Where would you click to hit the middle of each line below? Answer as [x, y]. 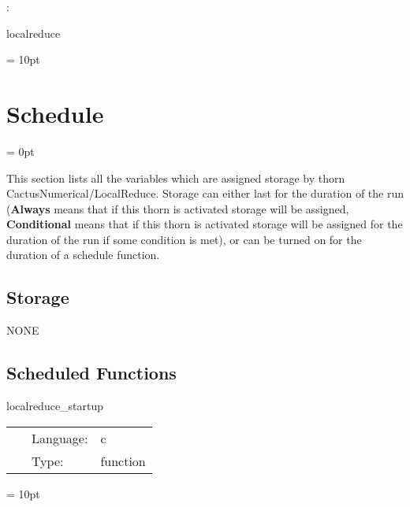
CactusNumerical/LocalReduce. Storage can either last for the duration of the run [205, 193]
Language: [60, 438]
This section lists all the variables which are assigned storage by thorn [176, 178]
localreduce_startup [55, 406]
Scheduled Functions [91, 373]
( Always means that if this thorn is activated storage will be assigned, [178, 208]
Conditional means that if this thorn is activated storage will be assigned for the [205, 224]
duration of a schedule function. [83, 255]
